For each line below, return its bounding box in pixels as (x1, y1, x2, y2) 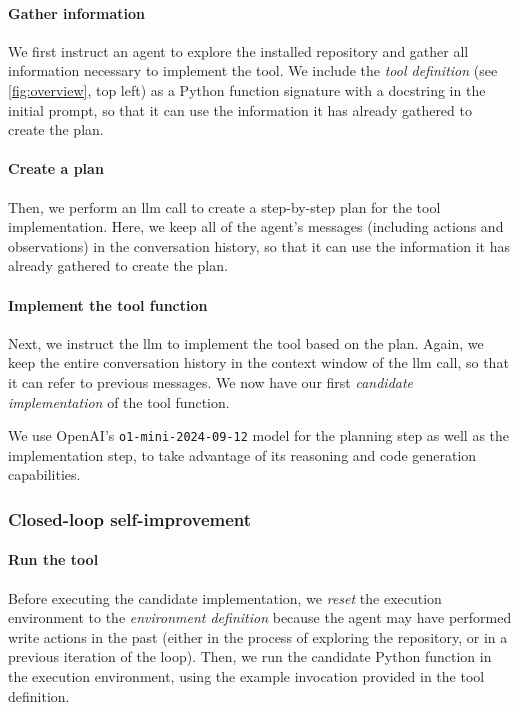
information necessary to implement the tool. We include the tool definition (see (8, 60, 498, 81)
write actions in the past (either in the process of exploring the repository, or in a (8, 626, 508, 647)
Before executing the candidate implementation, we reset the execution (8, 587, 442, 608)
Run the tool (8, 549, 99, 570)
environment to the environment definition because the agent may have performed (8, 607, 512, 628)
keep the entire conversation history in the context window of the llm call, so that (8, 352, 509, 373)
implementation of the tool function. (8, 391, 230, 412)
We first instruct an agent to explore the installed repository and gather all (8, 40, 469, 61)
